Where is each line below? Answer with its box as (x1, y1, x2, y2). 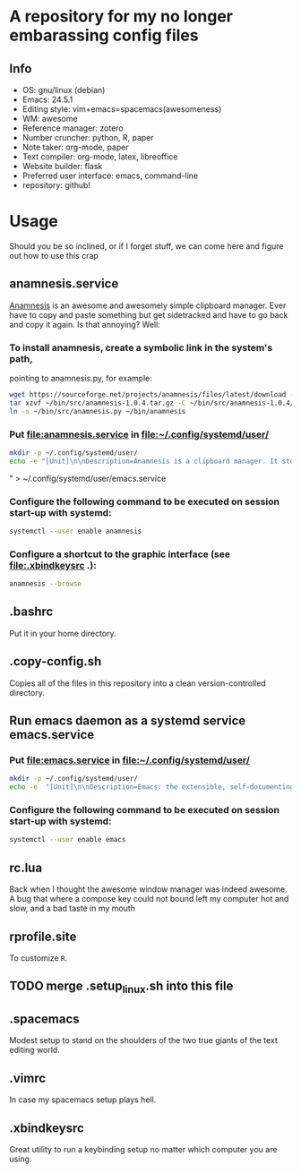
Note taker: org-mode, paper (21, 141, 129, 152)
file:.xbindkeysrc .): (9, 559, 97, 571)
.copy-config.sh (9, 654, 102, 669)
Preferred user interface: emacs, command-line (21, 170, 199, 181)
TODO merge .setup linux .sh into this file (9, 979, 234, 996)
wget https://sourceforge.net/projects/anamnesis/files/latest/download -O (9, 390, 298, 399)
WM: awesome (21, 114, 78, 124)
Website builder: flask (21, 161, 103, 171)
